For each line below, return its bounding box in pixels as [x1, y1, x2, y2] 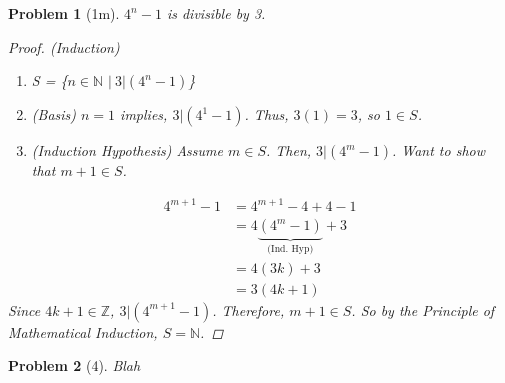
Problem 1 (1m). [8, 3, 120, 23]
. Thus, [244, 104, 289, 125]
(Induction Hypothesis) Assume [31, 140, 223, 161]
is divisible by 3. [166, 3, 266, 23]
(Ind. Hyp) [267, 244, 314, 255]
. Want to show [391, 140, 486, 161]
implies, [120, 104, 168, 125]
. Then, [265, 140, 312, 161]
